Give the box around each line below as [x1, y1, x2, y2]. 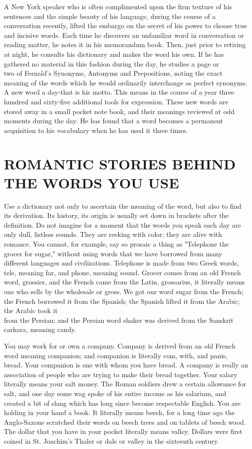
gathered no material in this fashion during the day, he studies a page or [4, 58, 219, 68]
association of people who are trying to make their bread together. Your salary [4, 369, 237, 379]
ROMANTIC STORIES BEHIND [4, 153, 236, 173]
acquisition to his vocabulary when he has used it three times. [4, 125, 188, 135]
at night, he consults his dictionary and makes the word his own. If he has [4, 49, 224, 59]
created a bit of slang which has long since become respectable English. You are [4, 398, 241, 408]
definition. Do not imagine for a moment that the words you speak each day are [4, 219, 241, 230]
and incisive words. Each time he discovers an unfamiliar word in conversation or [4, 30, 244, 40]
